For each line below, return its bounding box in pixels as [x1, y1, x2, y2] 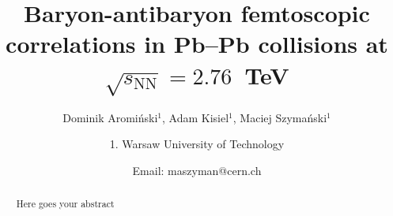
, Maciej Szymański [232, 109, 327, 125]
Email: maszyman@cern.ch [132, 162, 262, 178]
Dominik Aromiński [62, 109, 158, 125]
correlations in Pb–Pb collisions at [6, 28, 388, 60]
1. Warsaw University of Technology [109, 136, 285, 152]
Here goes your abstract [16, 197, 115, 210]
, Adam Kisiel [162, 109, 229, 125]
